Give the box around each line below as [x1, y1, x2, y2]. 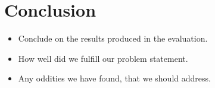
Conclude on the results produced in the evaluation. [18, 32, 208, 45]
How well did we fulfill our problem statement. [18, 52, 188, 64]
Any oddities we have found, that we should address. [18, 72, 211, 84]
